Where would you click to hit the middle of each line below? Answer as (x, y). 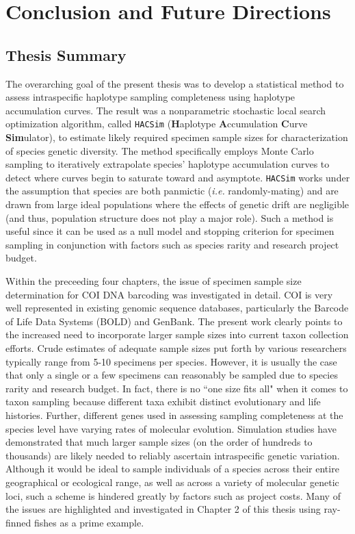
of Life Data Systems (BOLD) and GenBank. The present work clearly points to (174, 321)
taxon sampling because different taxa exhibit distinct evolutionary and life (163, 402)
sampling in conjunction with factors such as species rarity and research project (172, 244)
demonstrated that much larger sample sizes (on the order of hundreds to (159, 442)
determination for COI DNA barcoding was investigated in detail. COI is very (169, 294)
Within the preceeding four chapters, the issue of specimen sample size (154, 281)
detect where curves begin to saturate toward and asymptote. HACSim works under (178, 177)
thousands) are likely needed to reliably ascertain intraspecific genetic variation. (173, 455)
